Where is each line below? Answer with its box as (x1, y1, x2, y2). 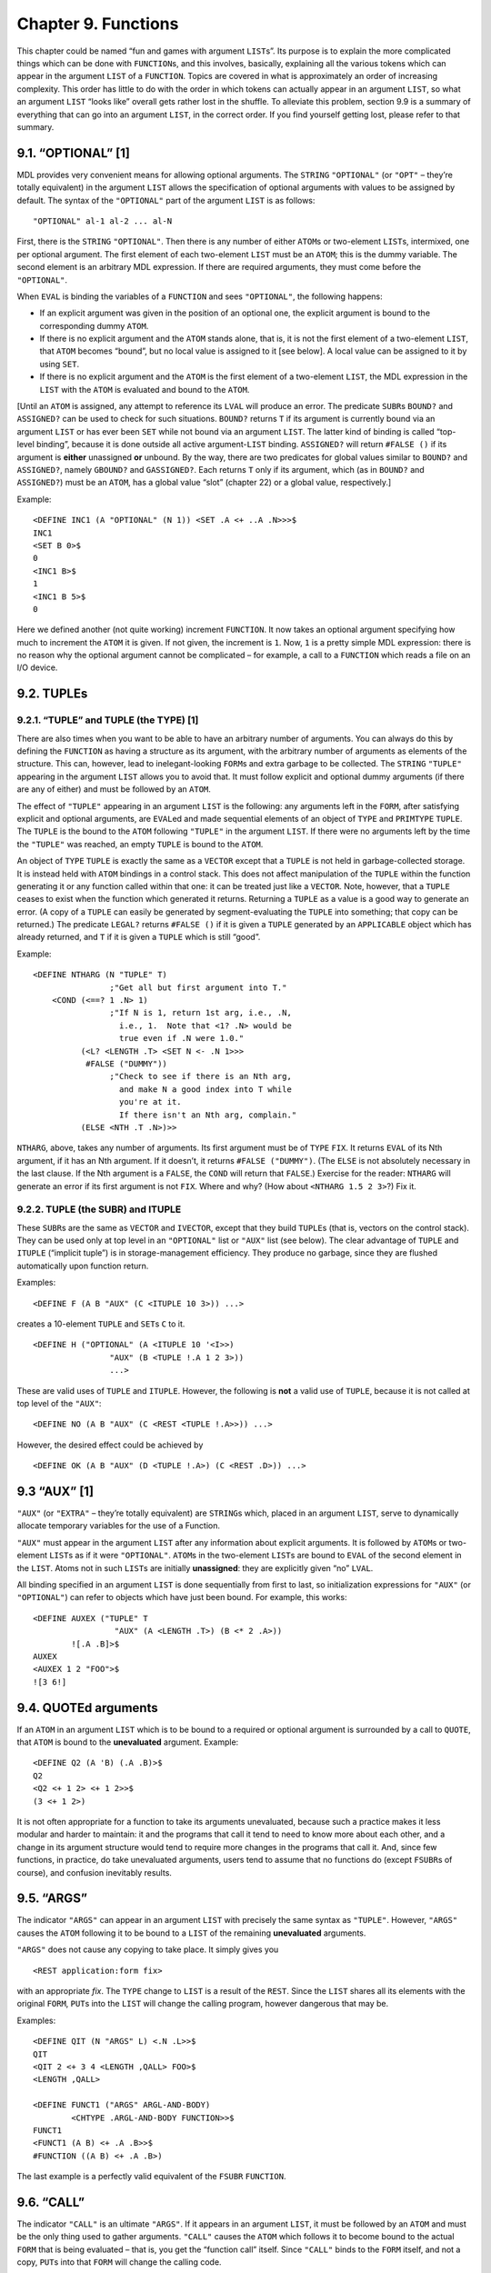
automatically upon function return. (16, 1260, 149, 1271)
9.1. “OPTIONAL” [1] (16, 145, 131, 161)
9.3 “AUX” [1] (16, 1483, 95, 1499)
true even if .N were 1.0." (118, 1033, 245, 1044)
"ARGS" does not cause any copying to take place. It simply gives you (16, 1944, 279, 1955)
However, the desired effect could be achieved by (16, 1439, 204, 1450)
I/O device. (16, 662, 58, 673)
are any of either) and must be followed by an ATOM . (16, 784, 211, 795)
